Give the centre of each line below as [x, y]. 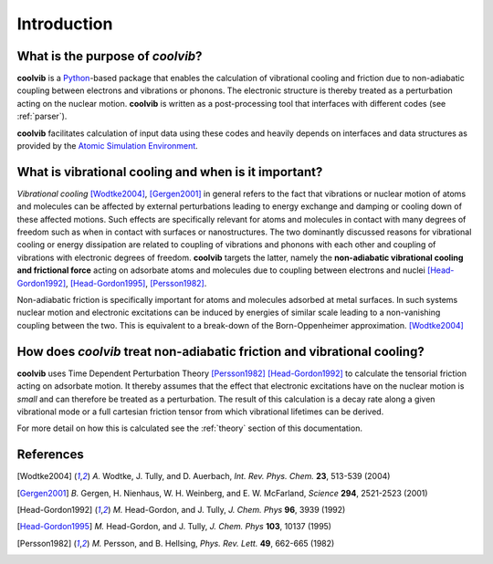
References [50, 455]
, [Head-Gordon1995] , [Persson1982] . [136, 283]
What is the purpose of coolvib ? [110, 56]
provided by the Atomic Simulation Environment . [107, 146]
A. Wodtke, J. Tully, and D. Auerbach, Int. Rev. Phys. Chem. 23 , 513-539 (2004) [241, 476]
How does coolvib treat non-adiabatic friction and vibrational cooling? [220, 351]
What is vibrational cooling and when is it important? [170, 172]
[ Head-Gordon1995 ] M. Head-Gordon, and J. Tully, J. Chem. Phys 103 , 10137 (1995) [174, 527]
